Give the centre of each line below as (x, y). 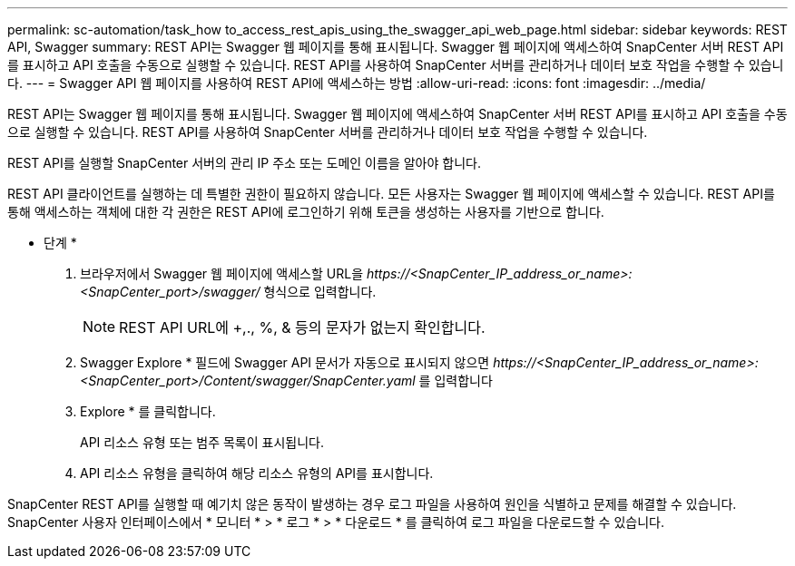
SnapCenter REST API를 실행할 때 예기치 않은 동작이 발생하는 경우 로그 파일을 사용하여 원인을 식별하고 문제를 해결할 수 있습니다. (372, 504)
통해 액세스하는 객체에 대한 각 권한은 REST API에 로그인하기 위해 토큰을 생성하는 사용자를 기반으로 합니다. (306, 212)
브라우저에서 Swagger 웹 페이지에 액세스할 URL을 (222, 273)
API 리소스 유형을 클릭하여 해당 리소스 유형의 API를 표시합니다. (257, 473)
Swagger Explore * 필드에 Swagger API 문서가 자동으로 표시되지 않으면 (285, 362)
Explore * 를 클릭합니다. (148, 411)
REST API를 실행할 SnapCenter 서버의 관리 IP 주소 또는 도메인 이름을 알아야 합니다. (244, 163)
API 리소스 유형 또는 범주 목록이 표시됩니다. (202, 442)
